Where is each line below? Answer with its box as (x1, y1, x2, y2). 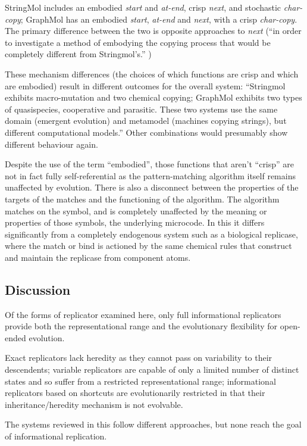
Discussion (5, 280, 71, 298)
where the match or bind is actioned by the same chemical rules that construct (5, 239, 292, 252)
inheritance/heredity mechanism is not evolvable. (5, 398, 183, 410)
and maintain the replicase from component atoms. (5, 251, 191, 263)
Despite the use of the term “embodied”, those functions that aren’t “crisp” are (5, 158, 295, 170)
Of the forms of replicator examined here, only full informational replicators (5, 308, 281, 320)
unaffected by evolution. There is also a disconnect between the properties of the (5, 181, 299, 194)
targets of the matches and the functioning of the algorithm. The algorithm (5, 192, 280, 205)
